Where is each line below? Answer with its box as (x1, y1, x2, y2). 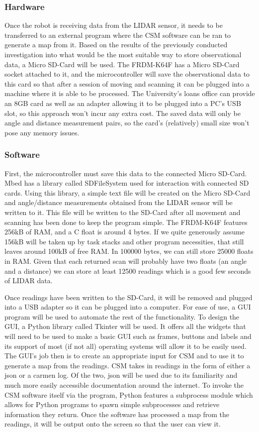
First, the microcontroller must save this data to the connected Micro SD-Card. (4, 168, 247, 178)
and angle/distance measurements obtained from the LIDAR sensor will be (4, 197, 233, 208)
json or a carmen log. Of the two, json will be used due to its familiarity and (4, 370, 238, 380)
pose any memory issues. (4, 127, 80, 137)
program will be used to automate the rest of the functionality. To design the (4, 311, 240, 322)
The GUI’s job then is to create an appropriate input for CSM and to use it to (4, 350, 244, 361)
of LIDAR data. (4, 275, 53, 286)
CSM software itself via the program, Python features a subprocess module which (4, 389, 253, 400)
